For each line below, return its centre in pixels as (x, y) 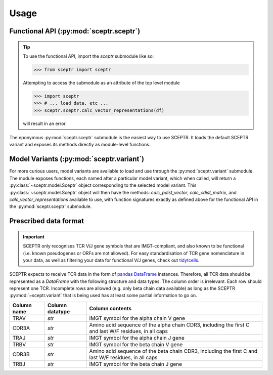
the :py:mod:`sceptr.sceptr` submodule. (51, 206)
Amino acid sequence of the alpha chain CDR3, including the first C (169, 325)
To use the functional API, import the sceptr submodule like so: (88, 56)
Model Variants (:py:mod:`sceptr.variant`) (77, 159)
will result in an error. (45, 123)
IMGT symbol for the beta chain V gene (136, 344)
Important (34, 237)
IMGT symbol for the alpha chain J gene (137, 338)
